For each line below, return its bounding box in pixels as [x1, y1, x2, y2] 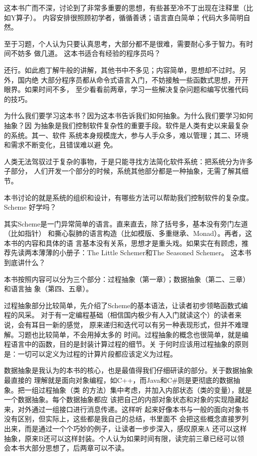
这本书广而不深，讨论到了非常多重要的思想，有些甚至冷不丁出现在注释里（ [4, 2, 246, 12]
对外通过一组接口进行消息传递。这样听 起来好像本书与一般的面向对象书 [17, 404, 249, 414]
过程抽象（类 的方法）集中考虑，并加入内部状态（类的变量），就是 [38, 384, 252, 395]
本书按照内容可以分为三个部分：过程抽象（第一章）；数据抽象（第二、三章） [4, 274, 250, 284]
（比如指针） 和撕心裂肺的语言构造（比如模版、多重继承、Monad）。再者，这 [4, 228, 253, 238]
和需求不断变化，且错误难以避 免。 [4, 139, 117, 150]
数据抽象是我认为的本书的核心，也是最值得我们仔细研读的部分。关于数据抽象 [4, 365, 253, 375]
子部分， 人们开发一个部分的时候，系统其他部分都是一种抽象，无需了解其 [4, 166, 242, 176]
